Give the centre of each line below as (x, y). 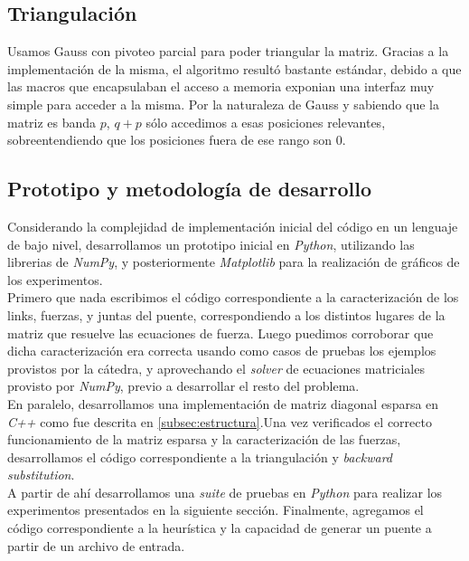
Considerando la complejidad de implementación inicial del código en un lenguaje (233, 226)
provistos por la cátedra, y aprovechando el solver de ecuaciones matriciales (216, 368)
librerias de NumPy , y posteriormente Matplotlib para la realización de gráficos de (234, 262)
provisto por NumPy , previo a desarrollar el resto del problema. (183, 386)
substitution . (41, 475)
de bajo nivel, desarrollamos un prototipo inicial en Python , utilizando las (211, 244)
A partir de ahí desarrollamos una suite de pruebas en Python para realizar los (225, 492)
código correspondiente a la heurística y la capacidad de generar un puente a (220, 528)
